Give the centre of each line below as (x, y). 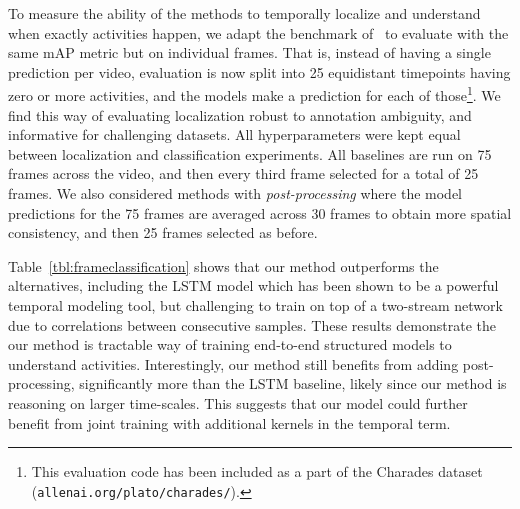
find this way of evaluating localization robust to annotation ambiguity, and (240, 114)
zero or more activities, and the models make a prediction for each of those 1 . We (254, 94)
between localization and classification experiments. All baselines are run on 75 (250, 153)
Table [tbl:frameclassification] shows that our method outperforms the (223, 265)
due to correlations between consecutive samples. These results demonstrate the (252, 324)
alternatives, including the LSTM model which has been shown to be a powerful (253, 285)
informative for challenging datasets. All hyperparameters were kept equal (234, 134)
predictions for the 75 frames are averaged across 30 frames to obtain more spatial (260, 212)
